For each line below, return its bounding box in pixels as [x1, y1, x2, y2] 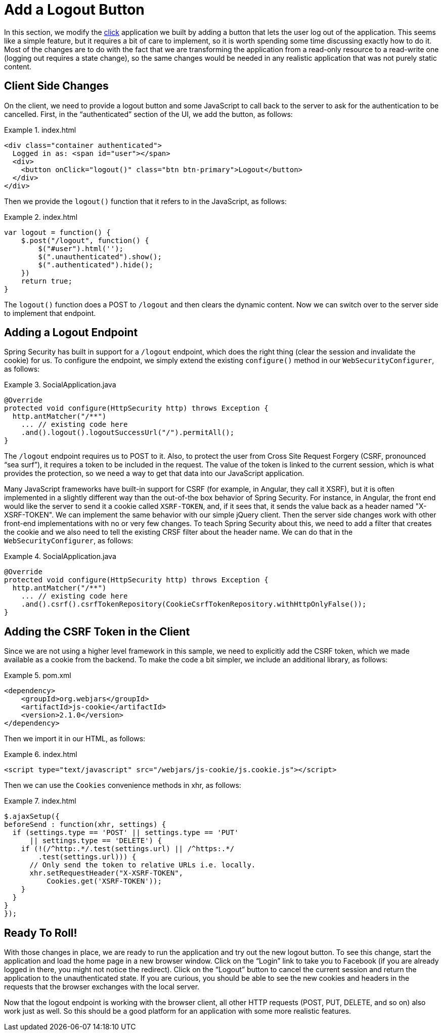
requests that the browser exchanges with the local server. [4, 982, 200, 991]
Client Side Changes [4, 79, 109, 93]
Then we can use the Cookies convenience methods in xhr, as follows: [4, 781, 241, 790]
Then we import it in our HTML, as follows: [4, 734, 146, 743]
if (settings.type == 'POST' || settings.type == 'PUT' [12, 828, 239, 837]
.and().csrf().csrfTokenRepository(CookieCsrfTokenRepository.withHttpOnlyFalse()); [21, 600, 367, 609]
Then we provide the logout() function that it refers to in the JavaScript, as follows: [4, 196, 287, 206]
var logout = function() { [4, 228, 111, 236]
